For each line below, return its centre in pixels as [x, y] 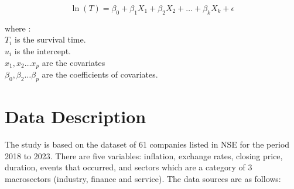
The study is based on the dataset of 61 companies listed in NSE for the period [147, 144]
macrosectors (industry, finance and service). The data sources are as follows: [143, 178]
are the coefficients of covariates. [100, 74]
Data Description [76, 116]
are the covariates [73, 62]
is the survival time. [50, 39]
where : [18, 28]
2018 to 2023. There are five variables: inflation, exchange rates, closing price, [144, 155]
